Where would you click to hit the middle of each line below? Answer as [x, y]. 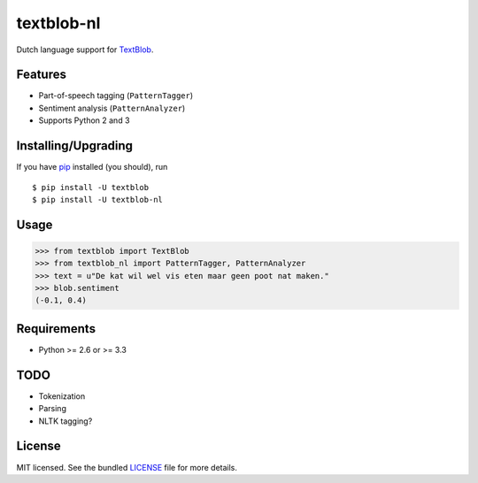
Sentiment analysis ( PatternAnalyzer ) [112, 108]
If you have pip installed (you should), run [92, 167]
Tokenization [62, 396]
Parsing [52, 409]
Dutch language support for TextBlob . [85, 50]
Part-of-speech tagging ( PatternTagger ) [116, 96]
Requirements [56, 329]
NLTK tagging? [66, 421]
